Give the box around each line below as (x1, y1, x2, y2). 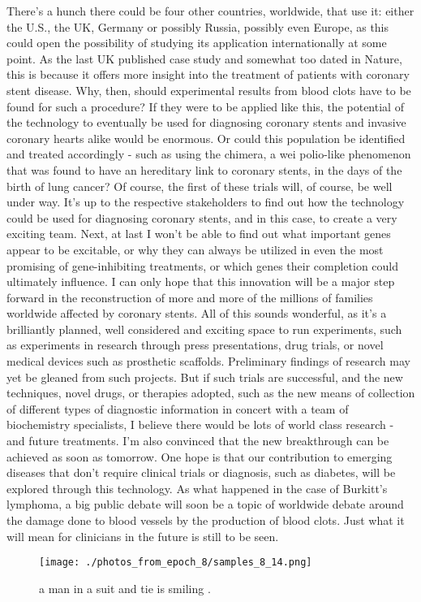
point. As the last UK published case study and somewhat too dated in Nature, (6, 50, 402, 67)
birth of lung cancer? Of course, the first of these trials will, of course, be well (6, 177, 393, 194)
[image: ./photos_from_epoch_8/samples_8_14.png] (39, 557, 312, 569)
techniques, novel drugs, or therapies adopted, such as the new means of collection (6, 384, 415, 401)
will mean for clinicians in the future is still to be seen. (6, 527, 279, 544)
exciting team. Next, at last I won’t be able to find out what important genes (6, 225, 391, 242)
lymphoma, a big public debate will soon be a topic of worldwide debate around (6, 496, 404, 513)
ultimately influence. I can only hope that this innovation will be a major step (6, 273, 395, 290)
